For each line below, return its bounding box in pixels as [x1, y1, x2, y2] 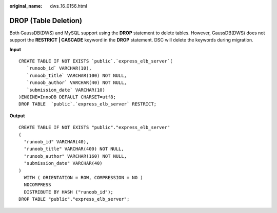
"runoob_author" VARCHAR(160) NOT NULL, [24, 153, 127, 159]
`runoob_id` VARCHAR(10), [26, 66, 92, 71]
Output [9, 113, 25, 119]
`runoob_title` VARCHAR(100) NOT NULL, [26, 72, 127, 78]
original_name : [9, 3, 43, 9]
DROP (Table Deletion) [9, 16, 82, 25]
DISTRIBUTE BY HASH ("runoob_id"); [24, 189, 114, 195]
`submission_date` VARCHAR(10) [26, 87, 105, 93]
